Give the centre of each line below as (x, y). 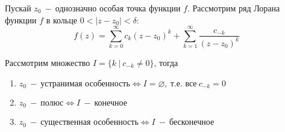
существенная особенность (89, 123)
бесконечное (192, 123)
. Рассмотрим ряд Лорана (234, 8)
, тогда (166, 62)
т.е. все (183, 84)
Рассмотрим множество (48, 62)
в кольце (61, 19)
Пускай (18, 8)
